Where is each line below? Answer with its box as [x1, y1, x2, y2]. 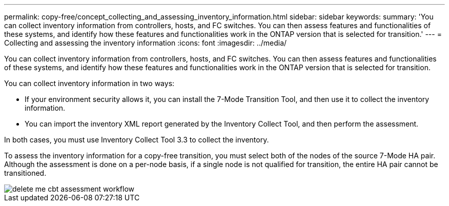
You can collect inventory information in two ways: [4, 79, 175, 88]
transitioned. [4, 169, 47, 177]
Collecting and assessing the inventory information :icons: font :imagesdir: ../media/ [4, 38, 287, 47]
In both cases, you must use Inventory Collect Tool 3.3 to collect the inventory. [4, 135, 269, 144]
